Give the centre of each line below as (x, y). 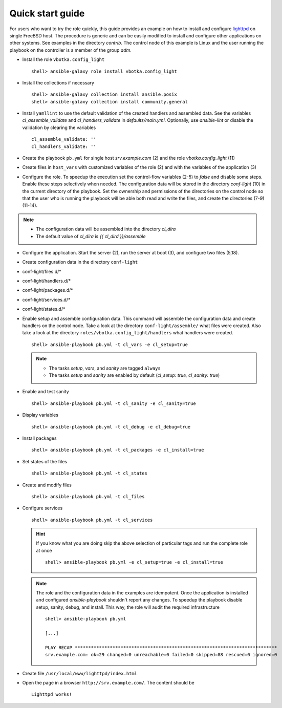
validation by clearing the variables (59, 127)
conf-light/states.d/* (44, 309)
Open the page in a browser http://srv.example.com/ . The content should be (108, 682)
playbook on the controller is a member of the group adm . (70, 50)
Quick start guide (47, 13)
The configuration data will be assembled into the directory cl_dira (106, 229)
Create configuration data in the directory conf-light (80, 262)
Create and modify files (47, 485)
